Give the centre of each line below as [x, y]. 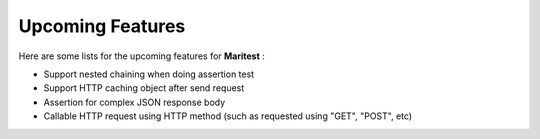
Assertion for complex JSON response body [134, 102]
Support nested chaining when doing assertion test [149, 74]
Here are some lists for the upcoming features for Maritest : [141, 56]
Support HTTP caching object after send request [144, 88]
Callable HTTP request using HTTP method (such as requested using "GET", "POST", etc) [228, 116]
